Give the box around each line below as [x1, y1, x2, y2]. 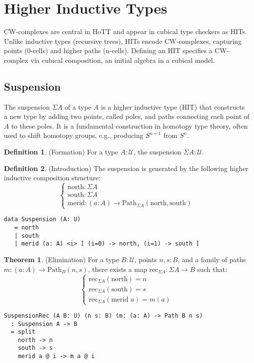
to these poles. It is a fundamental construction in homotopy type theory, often [11, 120, 248, 131]
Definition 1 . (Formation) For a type [4, 147, 118, 157]
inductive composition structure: [4, 172, 101, 183]
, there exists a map [88, 264, 147, 274]
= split [11, 328, 36, 336]
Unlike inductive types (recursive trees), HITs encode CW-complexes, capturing [4, 36, 242, 46]
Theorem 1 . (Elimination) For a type [4, 254, 119, 265]
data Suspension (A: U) [4, 216, 81, 223]
